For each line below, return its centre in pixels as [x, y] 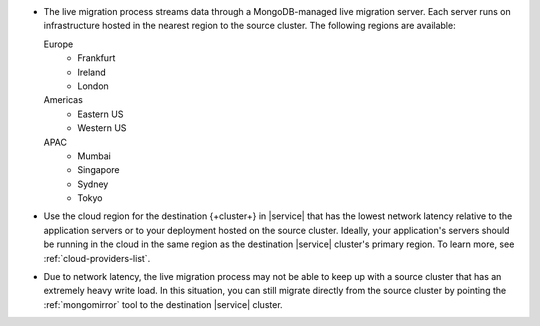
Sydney [93, 184]
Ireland [92, 72]
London [93, 86]
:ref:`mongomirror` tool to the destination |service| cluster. [163, 304]
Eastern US [100, 114]
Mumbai [94, 156]
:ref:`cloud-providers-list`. [97, 258]
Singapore [98, 170]
